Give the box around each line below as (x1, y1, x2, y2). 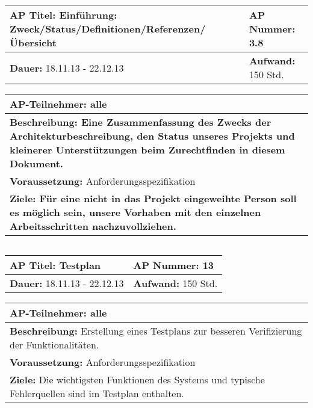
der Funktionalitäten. (10, 338, 99, 351)
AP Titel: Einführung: (10, 8, 117, 22)
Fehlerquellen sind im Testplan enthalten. (10, 386, 184, 400)
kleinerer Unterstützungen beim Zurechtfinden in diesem (10, 143, 285, 156)
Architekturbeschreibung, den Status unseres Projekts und (10, 129, 295, 143)
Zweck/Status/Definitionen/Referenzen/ (10, 22, 206, 36)
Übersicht (10, 36, 57, 49)
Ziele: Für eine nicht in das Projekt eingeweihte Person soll (10, 191, 297, 205)
